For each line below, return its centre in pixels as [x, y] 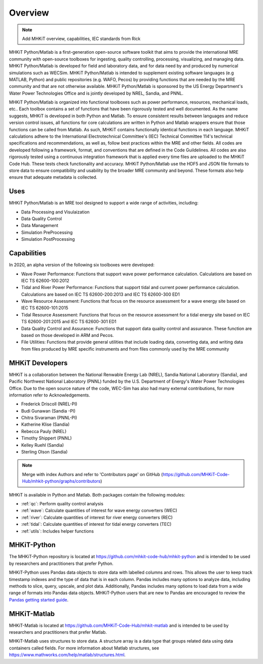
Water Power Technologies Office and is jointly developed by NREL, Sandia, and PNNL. [96, 93]
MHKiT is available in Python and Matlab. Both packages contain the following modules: [97, 495]
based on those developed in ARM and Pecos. [67, 335]
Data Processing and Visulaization [56, 212]
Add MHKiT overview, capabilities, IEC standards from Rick [81, 39]
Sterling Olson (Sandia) [44, 452]
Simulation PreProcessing [47, 232]
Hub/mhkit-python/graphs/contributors [61, 481]
